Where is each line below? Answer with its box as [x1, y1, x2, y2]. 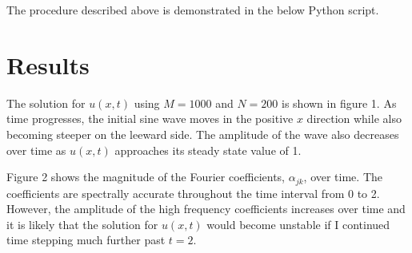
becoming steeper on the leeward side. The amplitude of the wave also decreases [6, 125, 399, 142]
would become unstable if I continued [206, 215, 390, 232]
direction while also [306, 110, 402, 127]
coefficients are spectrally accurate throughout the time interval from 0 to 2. [6, 184, 380, 201]
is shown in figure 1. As [282, 94, 397, 111]
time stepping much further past [6, 231, 166, 248]
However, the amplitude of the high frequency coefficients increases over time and [6, 200, 406, 217]
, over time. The [303, 168, 382, 185]
